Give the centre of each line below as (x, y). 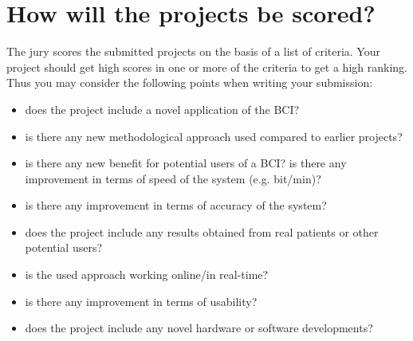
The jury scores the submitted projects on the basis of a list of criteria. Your (193, 51)
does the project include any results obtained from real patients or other (202, 231)
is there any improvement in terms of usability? (141, 301)
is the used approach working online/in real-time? (147, 274)
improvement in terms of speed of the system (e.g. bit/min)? (173, 178)
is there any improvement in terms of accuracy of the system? (176, 205)
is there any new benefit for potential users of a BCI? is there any (186, 163)
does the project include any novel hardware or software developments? (199, 328)
